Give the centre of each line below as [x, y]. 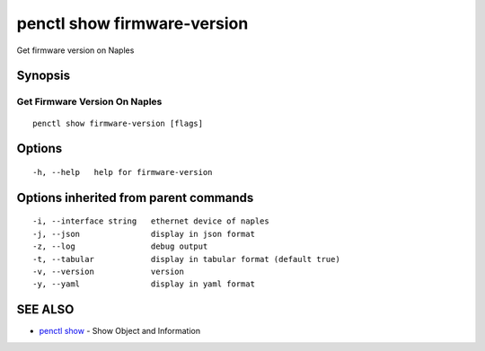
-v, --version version [108, 271]
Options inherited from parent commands [135, 197]
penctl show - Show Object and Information [120, 331]
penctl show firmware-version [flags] [118, 123]
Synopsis [44, 76]
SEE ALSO [45, 310]
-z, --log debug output [120, 246]
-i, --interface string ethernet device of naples [151, 221]
